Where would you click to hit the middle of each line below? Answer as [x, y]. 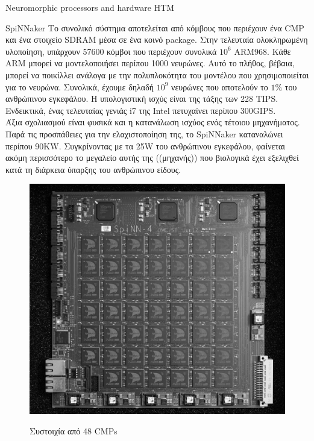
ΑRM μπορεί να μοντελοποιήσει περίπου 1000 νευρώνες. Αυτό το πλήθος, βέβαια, [150, 63]
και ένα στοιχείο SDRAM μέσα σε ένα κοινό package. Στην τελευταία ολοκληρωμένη [157, 39]
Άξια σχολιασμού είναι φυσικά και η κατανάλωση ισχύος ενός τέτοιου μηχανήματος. [153, 122]
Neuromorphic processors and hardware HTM [90, 7]
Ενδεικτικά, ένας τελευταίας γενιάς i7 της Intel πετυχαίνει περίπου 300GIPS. [141, 110]
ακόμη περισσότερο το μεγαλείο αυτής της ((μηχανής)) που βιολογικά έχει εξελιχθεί [152, 158]
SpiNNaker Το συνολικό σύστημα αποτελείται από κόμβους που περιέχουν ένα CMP [155, 27]
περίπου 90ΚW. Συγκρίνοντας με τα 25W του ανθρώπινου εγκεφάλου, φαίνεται [146, 145]
